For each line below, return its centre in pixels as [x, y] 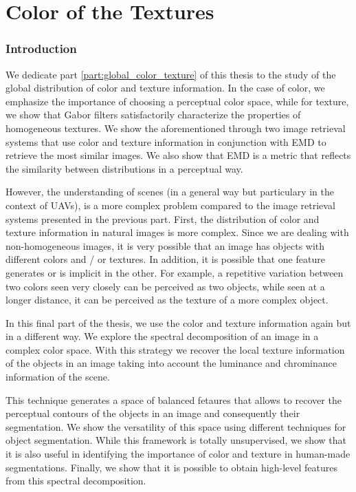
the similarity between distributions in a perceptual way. [124, 168]
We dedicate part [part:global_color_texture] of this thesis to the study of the [171, 74]
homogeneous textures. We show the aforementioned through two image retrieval [176, 128]
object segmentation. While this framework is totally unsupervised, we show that [176, 440]
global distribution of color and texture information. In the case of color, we [165, 88]
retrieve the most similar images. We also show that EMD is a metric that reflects [178, 155]
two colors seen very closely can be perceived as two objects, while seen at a [165, 286]
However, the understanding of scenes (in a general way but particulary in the [170, 192]
